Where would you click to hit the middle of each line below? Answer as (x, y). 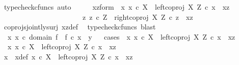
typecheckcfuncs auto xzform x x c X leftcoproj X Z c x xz (117, 7)
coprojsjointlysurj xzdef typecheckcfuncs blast (80, 27)
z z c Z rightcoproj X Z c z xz (138, 17)
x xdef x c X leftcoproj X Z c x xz (68, 56)
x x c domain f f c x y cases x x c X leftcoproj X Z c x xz (121, 36)
